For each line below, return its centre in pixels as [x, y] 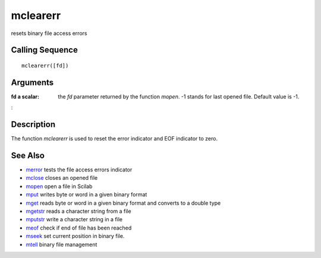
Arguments [32, 82]
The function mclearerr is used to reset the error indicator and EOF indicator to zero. [114, 139]
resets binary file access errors [49, 33]
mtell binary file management [62, 244]
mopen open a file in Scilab [59, 186]
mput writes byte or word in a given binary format [86, 195]
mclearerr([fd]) [45, 66]
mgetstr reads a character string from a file [78, 211]
